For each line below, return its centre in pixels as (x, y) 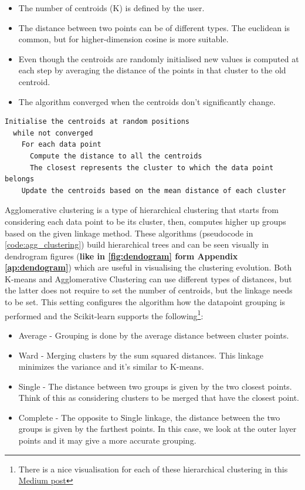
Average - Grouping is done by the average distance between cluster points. (154, 335)
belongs (20, 179)
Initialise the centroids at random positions (97, 122)
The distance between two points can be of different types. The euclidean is (154, 27)
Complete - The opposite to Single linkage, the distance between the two (149, 417)
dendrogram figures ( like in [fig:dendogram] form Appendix (121, 256)
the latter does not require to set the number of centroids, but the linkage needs (149, 290)
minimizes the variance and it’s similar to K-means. (111, 366)
